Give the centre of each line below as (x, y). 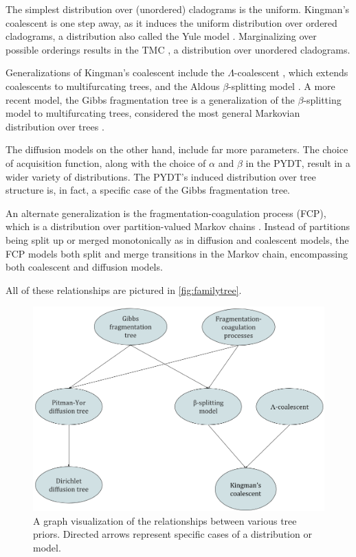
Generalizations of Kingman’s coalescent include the (115, 72)
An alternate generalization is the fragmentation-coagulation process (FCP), (166, 213)
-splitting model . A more (282, 86)
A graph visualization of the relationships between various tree (165, 520)
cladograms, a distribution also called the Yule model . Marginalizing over (161, 36)
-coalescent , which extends (291, 72)
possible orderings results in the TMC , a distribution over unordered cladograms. (178, 49)
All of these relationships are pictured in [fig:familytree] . (124, 289)
